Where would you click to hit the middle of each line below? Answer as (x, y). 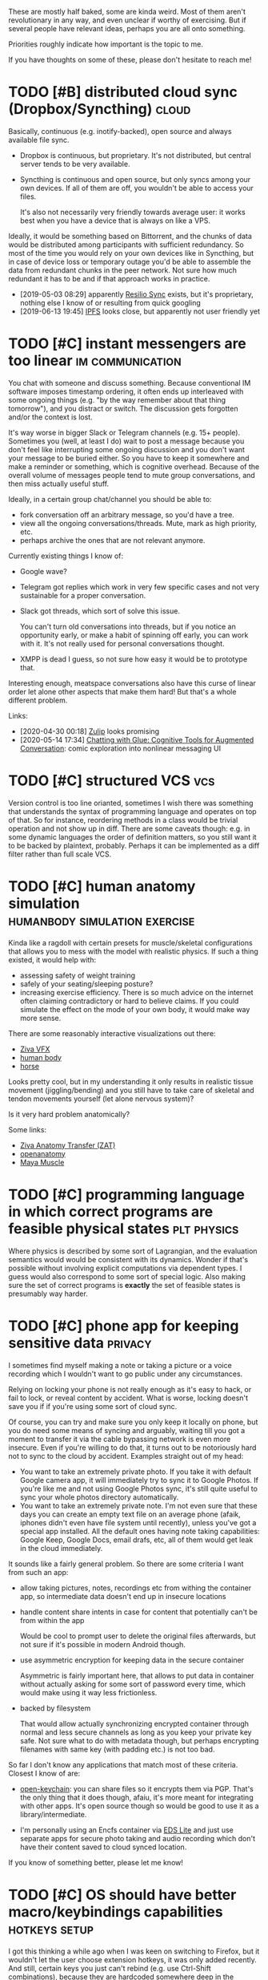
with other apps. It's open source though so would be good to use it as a (139, 1806)
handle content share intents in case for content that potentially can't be (139, 1612)
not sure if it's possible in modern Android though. (102, 1644)
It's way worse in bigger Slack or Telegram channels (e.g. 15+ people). (124, 432)
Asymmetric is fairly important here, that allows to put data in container (137, 1675)
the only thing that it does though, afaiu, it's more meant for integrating (136, 1797)
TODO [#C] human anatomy (102, 886)
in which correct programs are (111, 1211)
